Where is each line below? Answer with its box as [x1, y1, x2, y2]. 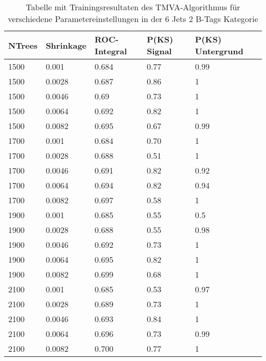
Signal [146, 45, 172, 57]
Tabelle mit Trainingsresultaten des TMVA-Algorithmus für [26, 1, 240, 13]
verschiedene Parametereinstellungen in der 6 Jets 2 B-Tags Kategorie [8, 13, 258, 25]
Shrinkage [46, 39, 87, 51]
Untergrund [195, 45, 243, 57]
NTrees [8, 39, 38, 51]
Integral [95, 45, 127, 57]
